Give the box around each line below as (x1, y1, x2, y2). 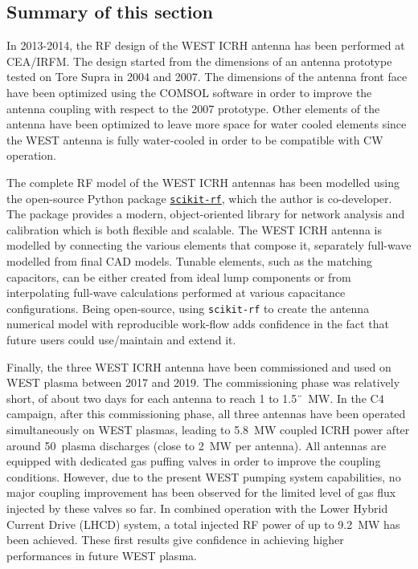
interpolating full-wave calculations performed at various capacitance (6, 284, 346, 301)
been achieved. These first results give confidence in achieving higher (6, 531, 344, 548)
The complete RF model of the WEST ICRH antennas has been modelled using (6, 173, 400, 190)
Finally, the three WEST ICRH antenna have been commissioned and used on (6, 358, 391, 375)
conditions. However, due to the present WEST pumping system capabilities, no (6, 468, 401, 485)
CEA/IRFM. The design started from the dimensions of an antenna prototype (6, 52, 392, 69)
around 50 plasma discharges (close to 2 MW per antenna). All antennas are (6, 437, 387, 453)
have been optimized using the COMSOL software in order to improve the (6, 83, 372, 100)
